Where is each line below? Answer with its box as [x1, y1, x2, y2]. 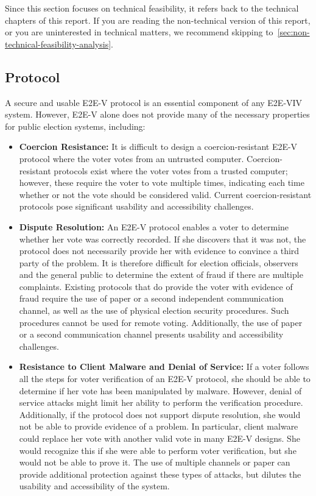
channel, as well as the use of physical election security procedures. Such [19, 304, 289, 317]
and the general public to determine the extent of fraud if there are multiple [19, 268, 303, 281]
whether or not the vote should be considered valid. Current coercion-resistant [19, 188, 312, 200]
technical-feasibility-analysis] [5, 37, 111, 50]
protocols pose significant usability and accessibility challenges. [19, 200, 254, 213]
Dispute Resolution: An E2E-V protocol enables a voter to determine [19, 220, 289, 233]
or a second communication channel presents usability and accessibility [19, 328, 284, 341]
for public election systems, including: [5, 119, 146, 132]
